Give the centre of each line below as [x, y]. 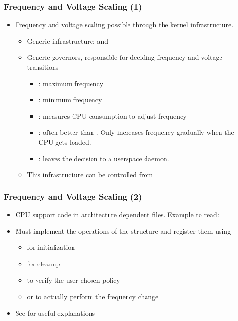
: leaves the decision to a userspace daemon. [104, 158]
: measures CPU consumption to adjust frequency [113, 116]
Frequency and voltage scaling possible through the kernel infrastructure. [124, 25]
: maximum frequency [71, 83]
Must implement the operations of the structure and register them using [123, 231]
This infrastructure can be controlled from [90, 175]
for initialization [51, 247]
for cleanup [44, 263]
